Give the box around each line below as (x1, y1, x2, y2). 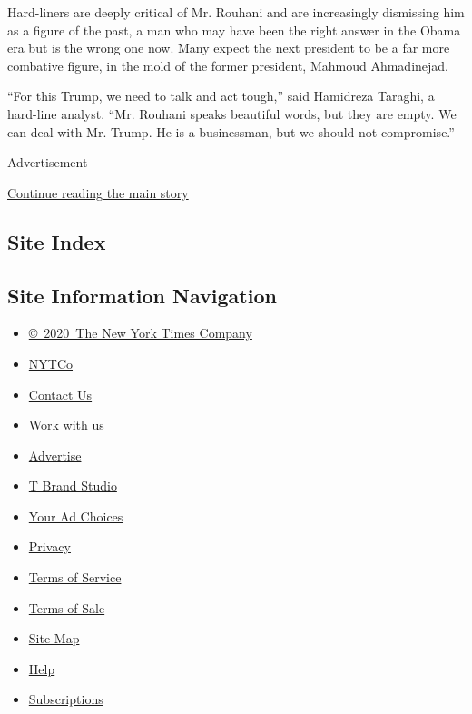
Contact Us (28, 384, 93, 403)
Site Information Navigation (7, 281, 277, 309)
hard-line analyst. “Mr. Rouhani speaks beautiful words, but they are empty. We (7, 104, 457, 123)
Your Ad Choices (28, 506, 123, 525)
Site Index (7, 227, 106, 255)
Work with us (28, 415, 104, 434)
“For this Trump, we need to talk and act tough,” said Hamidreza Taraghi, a (7, 86, 435, 105)
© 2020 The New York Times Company (28, 323, 252, 342)
